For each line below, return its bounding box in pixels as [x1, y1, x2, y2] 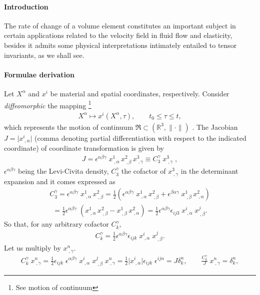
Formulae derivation [4, 69, 74, 79]
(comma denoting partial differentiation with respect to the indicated [34, 132, 246, 143]
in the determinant [180, 166, 238, 176]
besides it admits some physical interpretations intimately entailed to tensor [4, 39, 237, 50]
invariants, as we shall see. [4, 49, 84, 60]
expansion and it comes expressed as [4, 176, 115, 186]
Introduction [4, 1, 48, 11]
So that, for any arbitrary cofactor [4, 219, 109, 229]
